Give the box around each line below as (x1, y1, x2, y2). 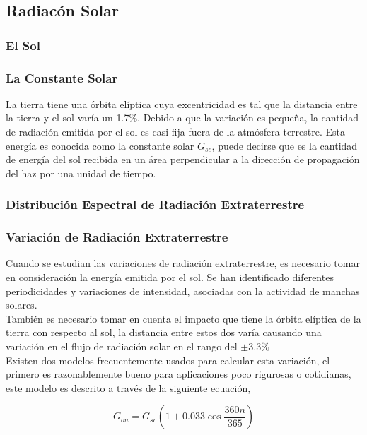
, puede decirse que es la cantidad (211, 138, 358, 153)
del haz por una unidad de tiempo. (6, 165, 156, 180)
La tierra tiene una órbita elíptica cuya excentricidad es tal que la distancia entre (6, 96, 358, 111)
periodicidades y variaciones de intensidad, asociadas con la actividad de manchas (6, 283, 360, 298)
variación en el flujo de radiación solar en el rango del (6, 339, 238, 354)
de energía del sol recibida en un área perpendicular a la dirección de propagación (6, 152, 360, 167)
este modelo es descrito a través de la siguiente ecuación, (6, 380, 251, 395)
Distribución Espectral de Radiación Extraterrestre (6, 196, 305, 213)
